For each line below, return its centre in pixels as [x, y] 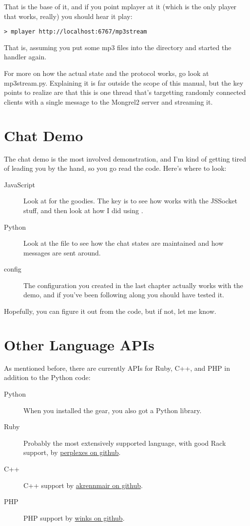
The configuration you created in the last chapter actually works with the [133, 285]
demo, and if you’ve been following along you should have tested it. [124, 295]
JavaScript [20, 184]
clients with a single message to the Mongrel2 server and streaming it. [108, 101]
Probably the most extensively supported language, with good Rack [125, 443]
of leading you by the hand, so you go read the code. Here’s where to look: [115, 168]
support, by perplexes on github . [72, 452]
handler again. [25, 57]
